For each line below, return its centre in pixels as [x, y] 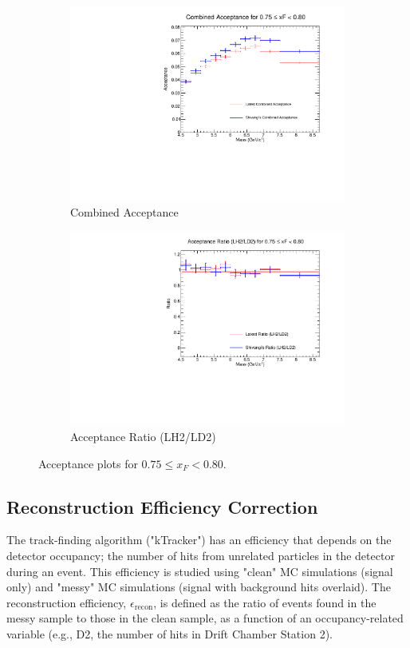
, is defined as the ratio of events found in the [265, 602]
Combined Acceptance [124, 211]
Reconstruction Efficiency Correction [162, 506]
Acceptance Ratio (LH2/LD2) [143, 436]
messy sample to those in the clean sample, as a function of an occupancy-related [205, 618]
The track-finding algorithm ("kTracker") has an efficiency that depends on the [199, 540]
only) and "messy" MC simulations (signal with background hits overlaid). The [199, 587]
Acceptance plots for [88, 463]
